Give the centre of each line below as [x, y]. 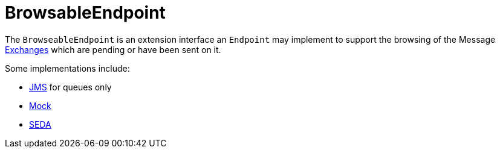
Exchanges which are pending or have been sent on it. [113, 49]
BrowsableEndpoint [85, 13]
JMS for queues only [70, 87]
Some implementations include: [67, 68]
